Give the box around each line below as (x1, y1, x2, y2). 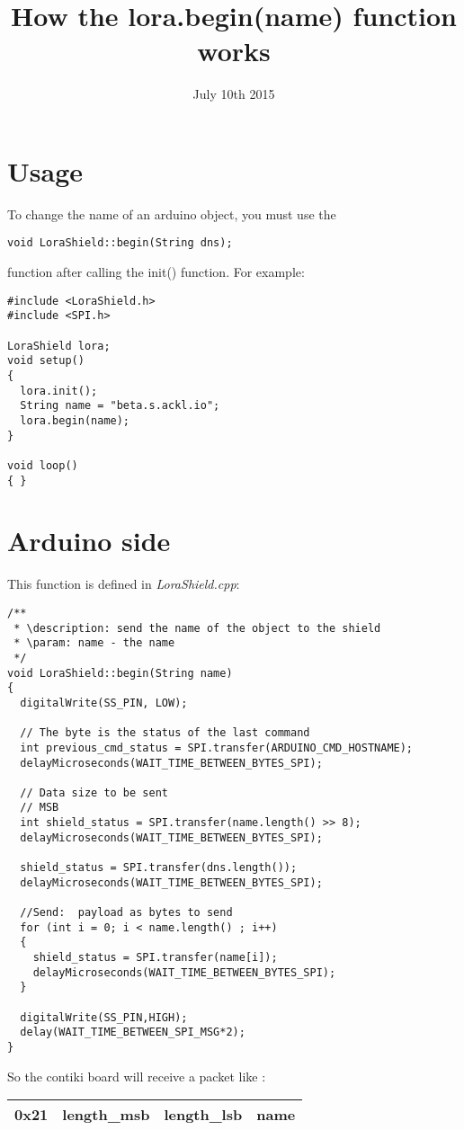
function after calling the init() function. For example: (7, 262, 305, 281)
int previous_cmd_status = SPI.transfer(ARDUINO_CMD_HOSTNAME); (20, 741, 414, 754)
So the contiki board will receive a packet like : (7, 1066, 266, 1085)
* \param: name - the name (13, 636, 175, 650)
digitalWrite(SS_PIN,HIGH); (20, 1010, 188, 1024)
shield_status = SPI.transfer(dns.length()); (20, 861, 298, 875)
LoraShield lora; (7, 339, 111, 352)
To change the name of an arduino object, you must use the (7, 204, 336, 223)
